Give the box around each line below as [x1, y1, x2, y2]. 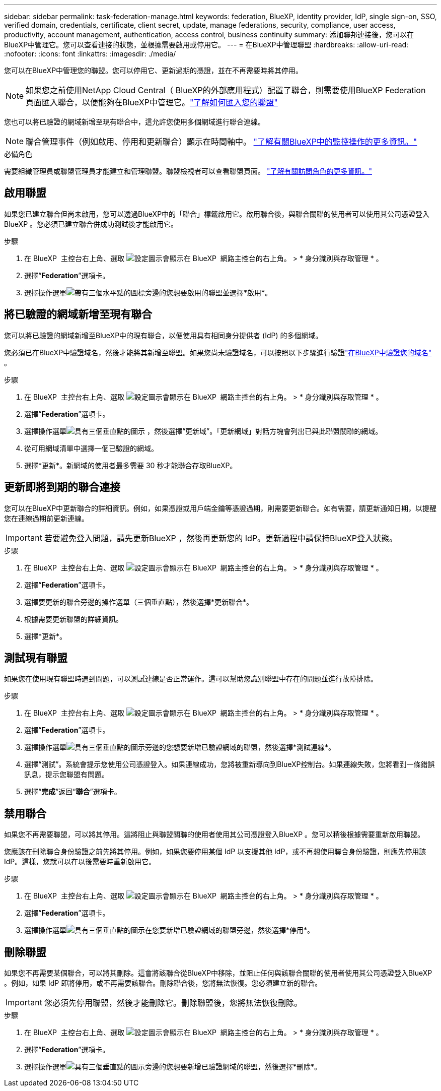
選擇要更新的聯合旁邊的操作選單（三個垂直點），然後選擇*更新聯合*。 [24, 597, 254, 606]
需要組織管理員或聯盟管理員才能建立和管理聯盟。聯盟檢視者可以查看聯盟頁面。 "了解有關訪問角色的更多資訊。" [4, 167, 372, 175]
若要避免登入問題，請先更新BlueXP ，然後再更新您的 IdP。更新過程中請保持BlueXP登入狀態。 [44, 533, 397, 543]
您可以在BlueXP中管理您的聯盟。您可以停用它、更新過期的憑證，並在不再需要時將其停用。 [4, 66, 303, 75]
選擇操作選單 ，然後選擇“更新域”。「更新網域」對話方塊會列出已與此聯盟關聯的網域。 [24, 426, 383, 435]
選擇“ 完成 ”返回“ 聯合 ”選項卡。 [24, 787, 121, 796]
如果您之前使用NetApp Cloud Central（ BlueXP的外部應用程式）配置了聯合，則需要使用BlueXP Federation [26, 85, 426, 95]
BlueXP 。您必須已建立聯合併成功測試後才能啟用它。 [4, 219, 178, 228]
